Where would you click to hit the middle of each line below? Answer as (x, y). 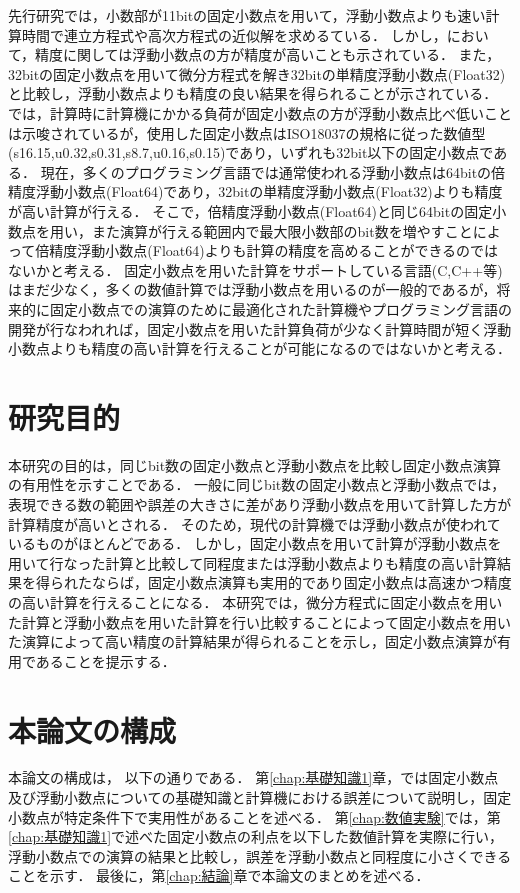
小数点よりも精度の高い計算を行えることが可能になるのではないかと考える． (259, 348)
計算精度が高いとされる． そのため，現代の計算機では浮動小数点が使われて (254, 523)
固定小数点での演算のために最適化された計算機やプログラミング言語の (280, 308)
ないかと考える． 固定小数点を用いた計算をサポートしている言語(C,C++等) (255, 269)
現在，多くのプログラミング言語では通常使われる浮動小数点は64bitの (266, 171)
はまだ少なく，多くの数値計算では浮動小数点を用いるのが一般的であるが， (252, 289)
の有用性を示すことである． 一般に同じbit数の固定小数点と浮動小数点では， (257, 484)
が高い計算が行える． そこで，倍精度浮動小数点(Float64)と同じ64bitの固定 (250, 210)
